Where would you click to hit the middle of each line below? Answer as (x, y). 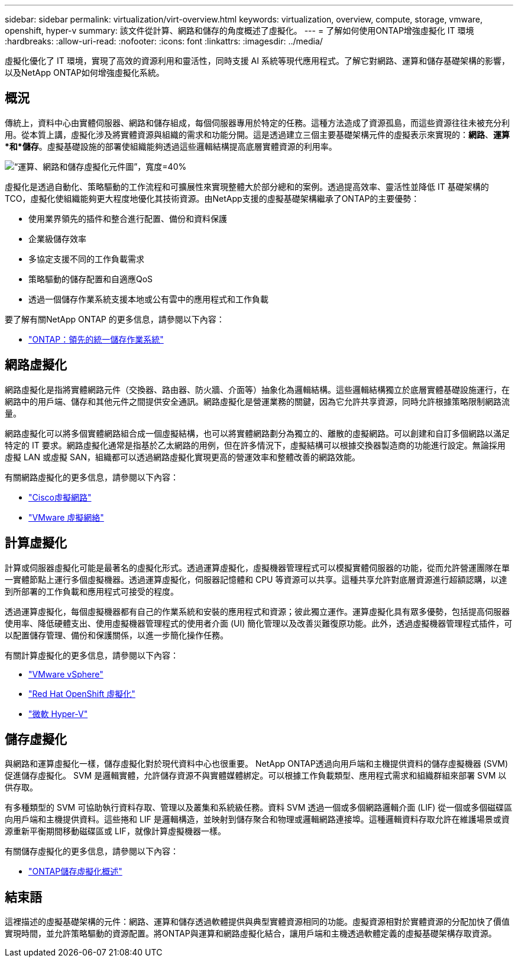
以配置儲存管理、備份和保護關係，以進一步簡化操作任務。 (116, 635)
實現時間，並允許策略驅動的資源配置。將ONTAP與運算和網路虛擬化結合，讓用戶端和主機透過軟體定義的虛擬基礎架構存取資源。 (251, 934)
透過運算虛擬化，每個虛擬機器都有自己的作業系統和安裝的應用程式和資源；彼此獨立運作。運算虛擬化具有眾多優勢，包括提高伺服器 (257, 611)
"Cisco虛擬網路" (60, 497)
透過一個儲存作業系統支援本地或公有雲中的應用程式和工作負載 (148, 299)
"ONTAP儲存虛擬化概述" (75, 871)
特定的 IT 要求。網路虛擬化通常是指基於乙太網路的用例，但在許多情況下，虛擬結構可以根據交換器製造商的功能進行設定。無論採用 (255, 445)
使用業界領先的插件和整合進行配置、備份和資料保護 (128, 218)
